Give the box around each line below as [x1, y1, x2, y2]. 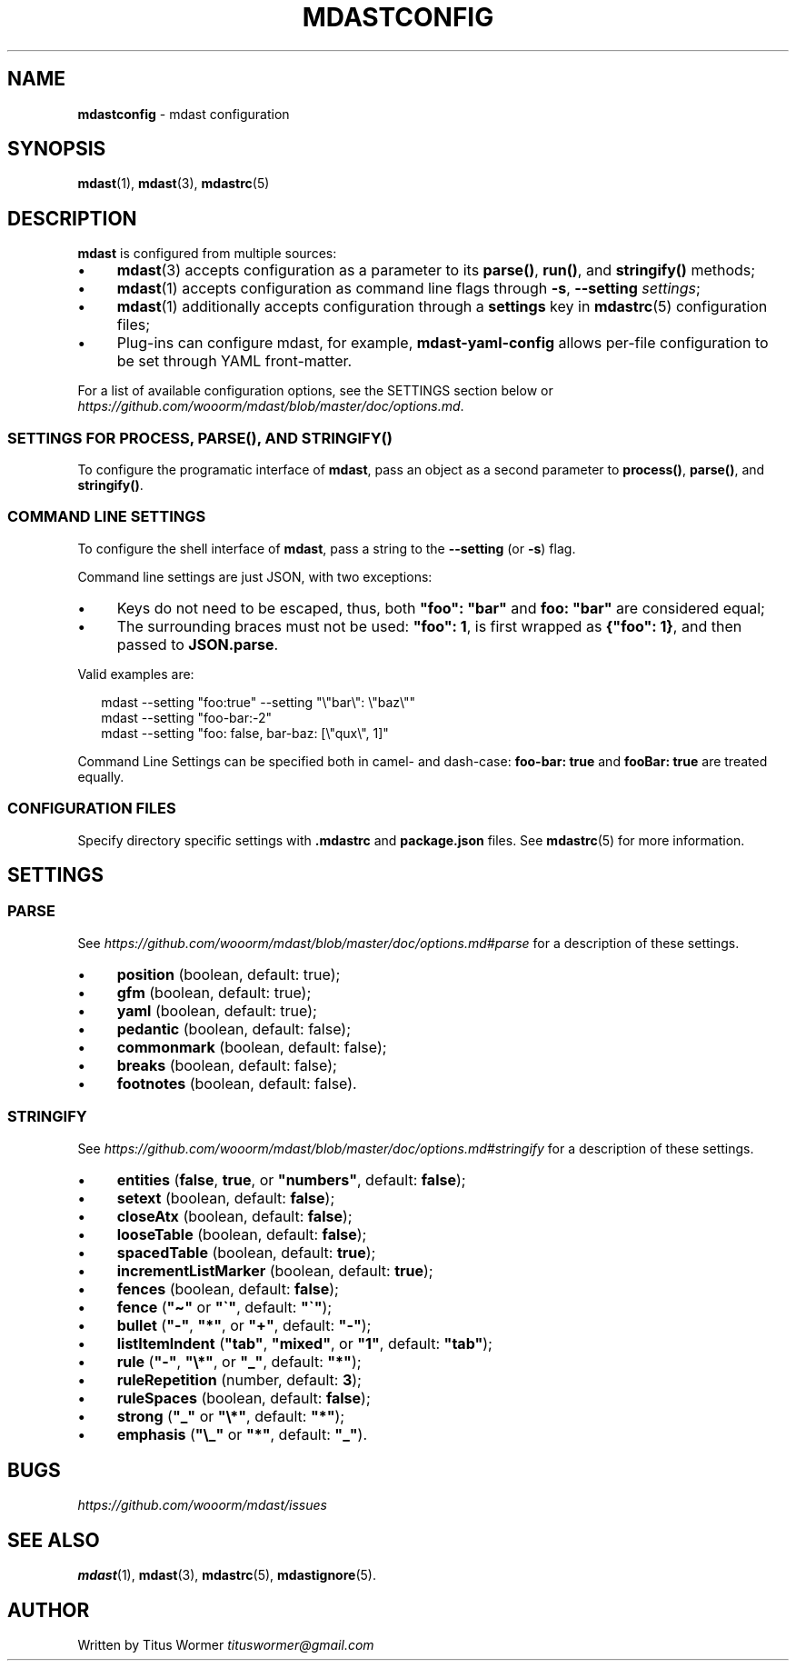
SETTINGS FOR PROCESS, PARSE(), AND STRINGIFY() [7, 428, 393, 447]
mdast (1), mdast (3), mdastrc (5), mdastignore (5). [77, 1567, 376, 1583]
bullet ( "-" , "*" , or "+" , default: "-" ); [116, 1315, 372, 1334]
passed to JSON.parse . [116, 634, 279, 654]
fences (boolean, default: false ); [116, 1279, 339, 1298]
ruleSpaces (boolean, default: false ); [116, 1388, 371, 1407]
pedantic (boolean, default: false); [116, 1019, 351, 1038]
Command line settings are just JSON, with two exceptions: [77, 568, 433, 584]
